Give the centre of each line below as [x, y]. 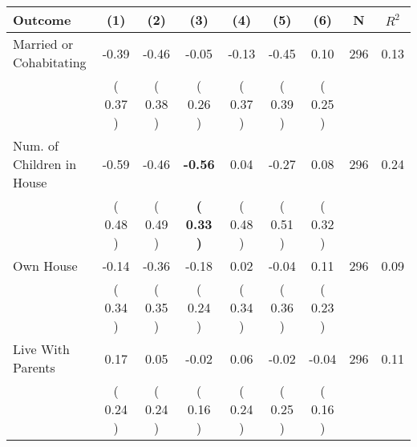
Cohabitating [50, 62]
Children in [45, 164]
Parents [34, 367]
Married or [43, 44]
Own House [45, 266]
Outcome [42, 20]
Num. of [36, 145]
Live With [41, 349]
